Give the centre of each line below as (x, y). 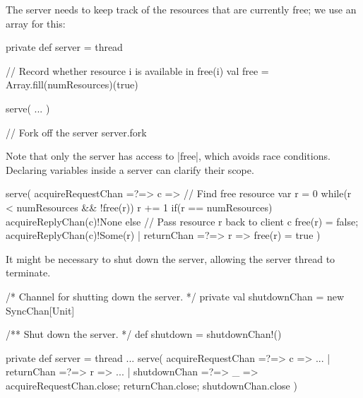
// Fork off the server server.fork (76, 132)
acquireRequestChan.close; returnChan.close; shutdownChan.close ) (151, 385)
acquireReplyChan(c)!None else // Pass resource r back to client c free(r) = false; (182, 221)
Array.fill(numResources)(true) (72, 84)
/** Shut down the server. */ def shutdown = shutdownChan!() (144, 334)
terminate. (28, 273)
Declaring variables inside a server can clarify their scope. (130, 169)
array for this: (36, 23)
